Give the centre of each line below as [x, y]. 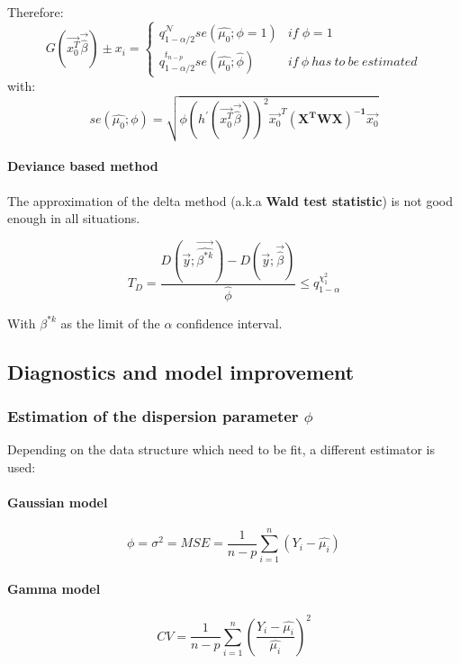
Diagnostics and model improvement [181, 371]
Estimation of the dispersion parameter [153, 416]
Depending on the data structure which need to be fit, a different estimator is [221, 449]
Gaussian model [58, 502]
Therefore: [36, 12]
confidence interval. [230, 323]
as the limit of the [110, 323]
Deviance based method [83, 166]
